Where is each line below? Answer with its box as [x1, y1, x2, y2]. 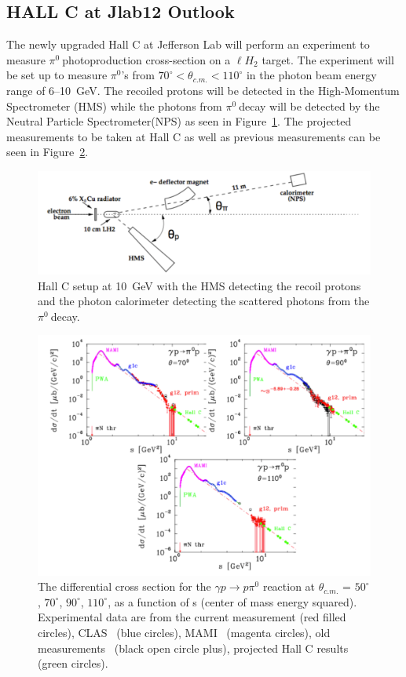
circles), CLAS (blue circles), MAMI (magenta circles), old [38, 624, 331, 641]
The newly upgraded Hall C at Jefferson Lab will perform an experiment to [6, 36, 370, 53]
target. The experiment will [262, 51, 394, 67]
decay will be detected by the [239, 97, 380, 114]
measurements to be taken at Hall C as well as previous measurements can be [6, 128, 381, 144]
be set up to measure [6, 67, 108, 83]
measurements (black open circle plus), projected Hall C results [38, 639, 349, 656]
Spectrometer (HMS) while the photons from [6, 97, 222, 114]
